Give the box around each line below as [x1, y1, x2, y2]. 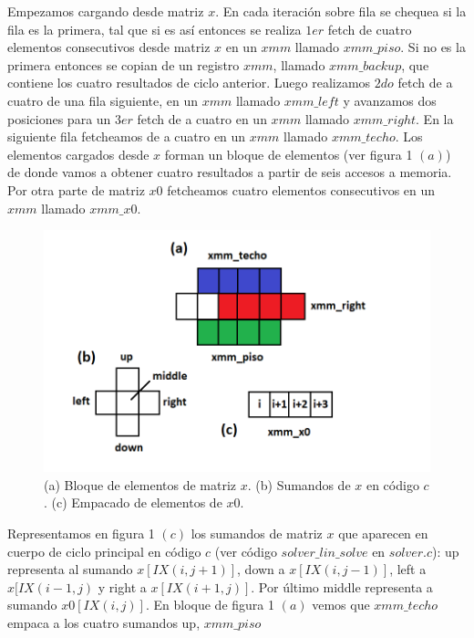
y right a [98, 577, 147, 596]
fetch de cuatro [327, 19, 412, 38]
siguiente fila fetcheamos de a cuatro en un [7, 127, 246, 146]
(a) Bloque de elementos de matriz [44, 475, 237, 494]
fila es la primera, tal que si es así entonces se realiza [7, 19, 302, 38]
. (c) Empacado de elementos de [44, 493, 222, 512]
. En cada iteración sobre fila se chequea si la [215, 2, 467, 20]
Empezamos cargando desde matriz [7, 2, 204, 20]
